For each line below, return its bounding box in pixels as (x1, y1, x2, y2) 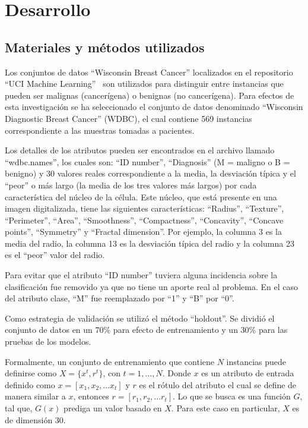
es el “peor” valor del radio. (5, 248, 105, 261)
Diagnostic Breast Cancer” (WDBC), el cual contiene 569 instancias (5, 112, 252, 124)
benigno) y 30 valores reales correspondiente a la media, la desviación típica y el (5, 167, 296, 180)
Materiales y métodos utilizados (5, 37, 205, 56)
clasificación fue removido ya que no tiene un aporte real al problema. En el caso (5, 280, 298, 292)
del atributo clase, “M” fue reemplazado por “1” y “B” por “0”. (5, 292, 234, 304)
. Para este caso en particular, (171, 402, 280, 414)
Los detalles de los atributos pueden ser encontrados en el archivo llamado (5, 144, 275, 156)
